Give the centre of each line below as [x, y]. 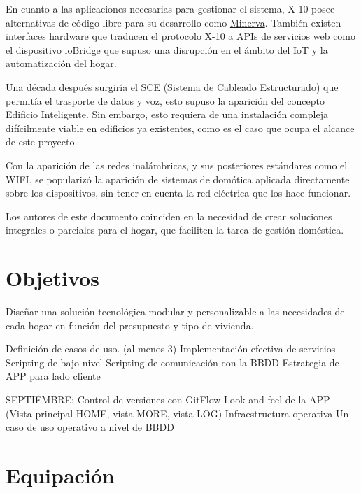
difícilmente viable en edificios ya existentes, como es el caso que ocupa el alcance [180, 128]
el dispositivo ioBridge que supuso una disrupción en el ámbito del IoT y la [167, 49]
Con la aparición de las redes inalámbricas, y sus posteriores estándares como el [177, 165]
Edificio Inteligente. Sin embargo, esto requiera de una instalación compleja [167, 114]
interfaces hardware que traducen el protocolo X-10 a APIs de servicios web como [181, 36]
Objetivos [52, 278]
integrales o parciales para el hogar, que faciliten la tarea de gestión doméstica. [175, 230]
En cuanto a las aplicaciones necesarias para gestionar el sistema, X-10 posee [170, 8]
